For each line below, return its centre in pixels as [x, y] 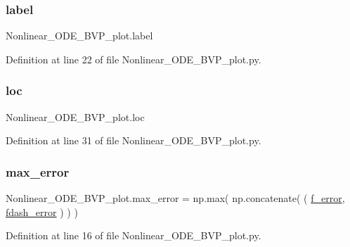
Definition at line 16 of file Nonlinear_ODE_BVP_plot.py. [134, 235]
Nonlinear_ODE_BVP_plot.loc [75, 116]
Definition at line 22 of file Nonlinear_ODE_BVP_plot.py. [134, 59]
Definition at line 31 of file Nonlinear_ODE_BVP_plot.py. [134, 140]
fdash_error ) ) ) [42, 211]
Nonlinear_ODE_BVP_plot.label [79, 36]
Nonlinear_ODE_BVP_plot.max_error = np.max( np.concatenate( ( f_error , [175, 198]
